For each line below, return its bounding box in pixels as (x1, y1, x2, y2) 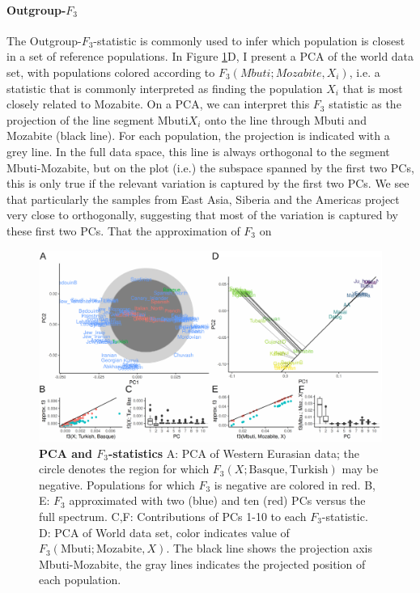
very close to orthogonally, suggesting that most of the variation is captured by (6, 206, 398, 223)
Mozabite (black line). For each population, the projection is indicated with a (6, 127, 390, 144)
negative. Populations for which (39, 476, 195, 493)
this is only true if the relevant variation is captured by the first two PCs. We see (6, 175, 409, 192)
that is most (342, 79, 403, 96)
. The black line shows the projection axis (166, 540, 372, 557)
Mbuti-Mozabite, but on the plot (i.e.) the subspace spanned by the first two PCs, (6, 159, 414, 176)
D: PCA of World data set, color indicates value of (39, 523, 290, 540)
